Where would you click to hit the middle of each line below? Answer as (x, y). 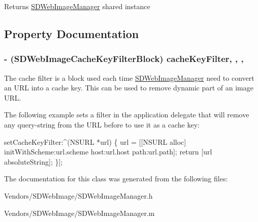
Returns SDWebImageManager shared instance (77, 6)
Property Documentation (72, 33)
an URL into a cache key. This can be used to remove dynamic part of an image (129, 88)
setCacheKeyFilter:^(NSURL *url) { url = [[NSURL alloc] (95, 141)
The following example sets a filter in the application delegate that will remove (127, 115)
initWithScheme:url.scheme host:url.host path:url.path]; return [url (108, 152)
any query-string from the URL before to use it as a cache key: (102, 124)
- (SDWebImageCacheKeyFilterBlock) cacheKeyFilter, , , (124, 59)
